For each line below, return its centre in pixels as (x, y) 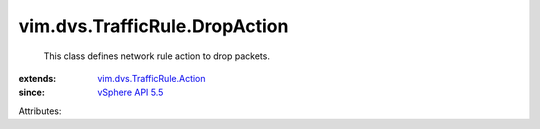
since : (31, 92)
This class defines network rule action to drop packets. (156, 56)
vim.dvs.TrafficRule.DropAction (153, 26)
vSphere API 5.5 (130, 92)
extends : (37, 78)
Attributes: (40, 111)
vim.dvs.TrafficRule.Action (151, 78)
